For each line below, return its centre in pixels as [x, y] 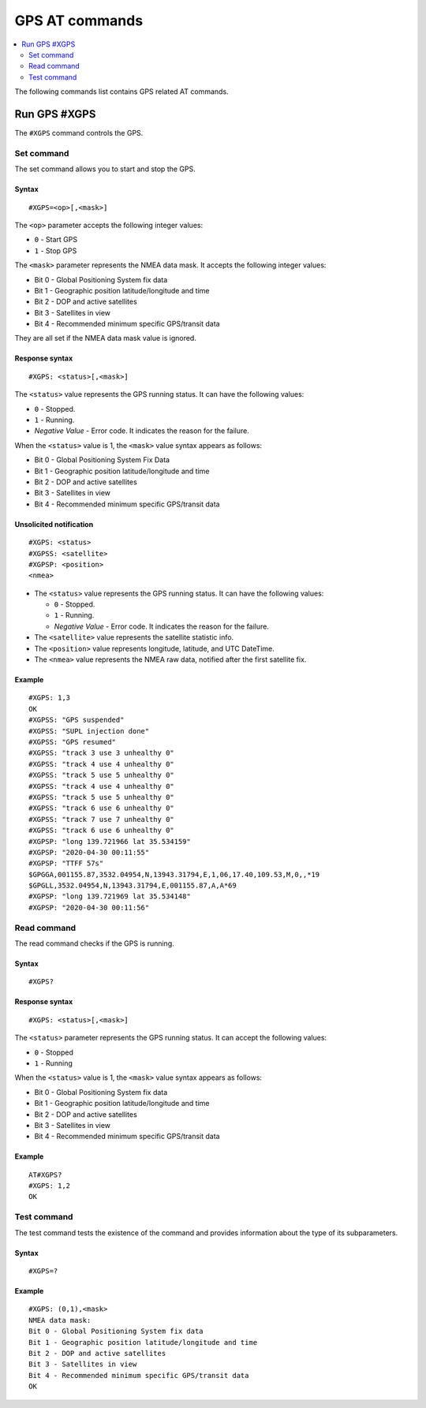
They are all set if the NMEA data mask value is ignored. [105, 338]
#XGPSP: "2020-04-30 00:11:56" [89, 908]
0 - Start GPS [56, 240]
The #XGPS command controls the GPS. [79, 133]
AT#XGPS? [45, 1175]
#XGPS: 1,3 [50, 698]
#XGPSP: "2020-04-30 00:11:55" [89, 852]
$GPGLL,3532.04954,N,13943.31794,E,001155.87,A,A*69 [133, 886]
